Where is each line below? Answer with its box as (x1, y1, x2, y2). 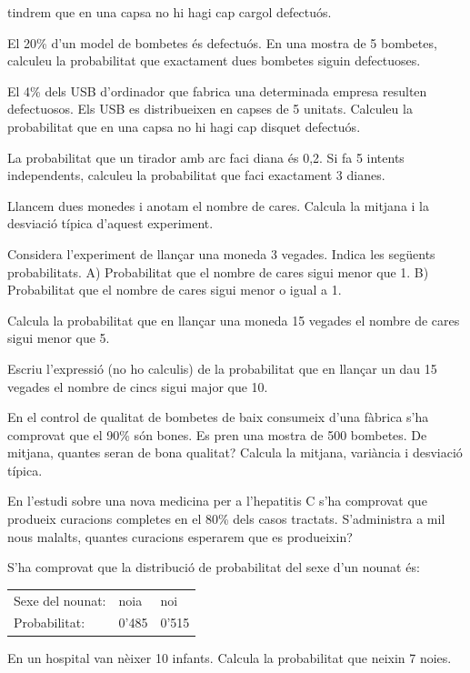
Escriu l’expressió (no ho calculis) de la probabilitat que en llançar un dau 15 (7, 358, 437, 377)
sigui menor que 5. (7, 328, 110, 347)
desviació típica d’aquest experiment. (7, 214, 214, 233)
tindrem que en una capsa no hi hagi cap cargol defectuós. (7, 3, 332, 21)
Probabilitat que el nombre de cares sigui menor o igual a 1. (7, 280, 342, 299)
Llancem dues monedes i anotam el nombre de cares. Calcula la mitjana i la (7, 196, 430, 215)
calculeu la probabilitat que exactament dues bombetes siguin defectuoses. (7, 51, 421, 70)
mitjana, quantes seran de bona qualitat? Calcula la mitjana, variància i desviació (7, 443, 463, 462)
